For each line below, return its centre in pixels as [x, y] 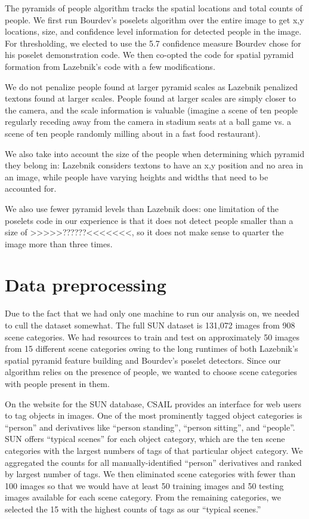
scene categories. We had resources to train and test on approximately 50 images [152, 337]
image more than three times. [59, 243]
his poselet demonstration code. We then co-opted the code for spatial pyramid [149, 55]
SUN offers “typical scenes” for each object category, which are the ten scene [145, 439]
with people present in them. [57, 383]
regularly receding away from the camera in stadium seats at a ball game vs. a [148, 122]
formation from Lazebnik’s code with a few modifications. [110, 66]
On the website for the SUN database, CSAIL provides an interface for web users [153, 403]
